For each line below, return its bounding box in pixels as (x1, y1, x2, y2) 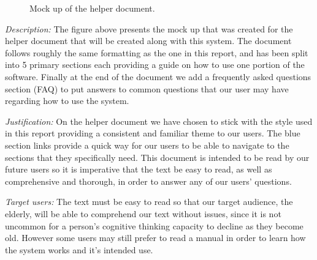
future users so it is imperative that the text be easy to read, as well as (5, 163, 272, 176)
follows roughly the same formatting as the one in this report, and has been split (5, 46, 308, 59)
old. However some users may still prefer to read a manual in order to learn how (5, 231, 306, 244)
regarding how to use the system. (5, 94, 129, 107)
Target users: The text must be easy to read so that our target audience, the (5, 195, 293, 208)
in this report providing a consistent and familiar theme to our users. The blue (5, 127, 300, 139)
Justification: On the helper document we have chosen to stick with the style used (5, 114, 313, 127)
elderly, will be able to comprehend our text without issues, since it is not (5, 207, 281, 220)
